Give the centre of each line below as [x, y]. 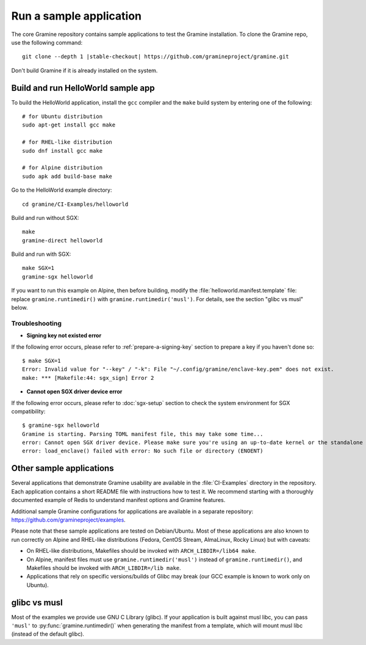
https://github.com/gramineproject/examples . [69, 520]
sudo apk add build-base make [67, 176]
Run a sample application [76, 16]
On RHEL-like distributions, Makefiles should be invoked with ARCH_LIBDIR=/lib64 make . [141, 551]
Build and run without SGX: [45, 217]
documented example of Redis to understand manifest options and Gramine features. [118, 500]
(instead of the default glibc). [48, 634]
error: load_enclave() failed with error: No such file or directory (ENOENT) [143, 451]
